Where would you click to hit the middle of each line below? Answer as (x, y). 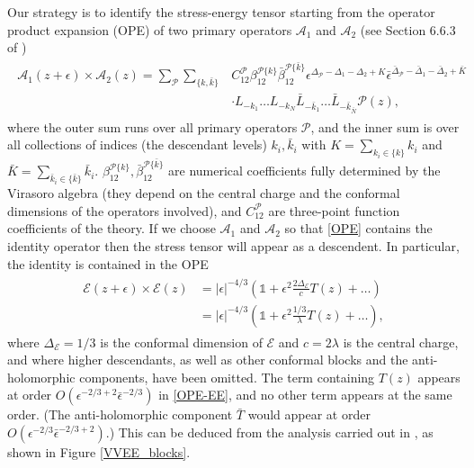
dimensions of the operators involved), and (125, 210)
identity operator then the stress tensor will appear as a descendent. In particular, (233, 245)
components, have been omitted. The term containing (227, 377)
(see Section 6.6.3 (408, 29)
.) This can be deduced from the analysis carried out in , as (269, 432)
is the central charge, (401, 342)
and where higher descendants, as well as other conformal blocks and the (208, 360)
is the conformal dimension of (181, 342)
